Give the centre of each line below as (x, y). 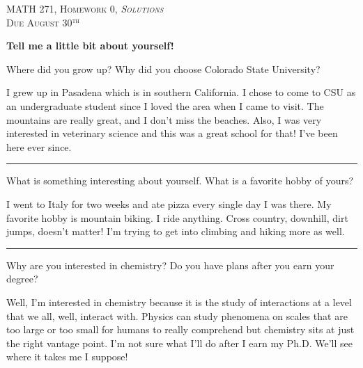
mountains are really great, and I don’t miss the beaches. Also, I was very (164, 119)
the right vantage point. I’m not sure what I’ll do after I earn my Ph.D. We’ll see (179, 343)
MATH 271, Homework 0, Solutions (85, 8)
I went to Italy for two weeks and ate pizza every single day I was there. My (169, 203)
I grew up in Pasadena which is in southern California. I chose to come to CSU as (181, 92)
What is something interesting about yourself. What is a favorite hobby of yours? (180, 181)
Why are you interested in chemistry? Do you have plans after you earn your (170, 265)
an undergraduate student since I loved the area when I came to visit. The (165, 105)
